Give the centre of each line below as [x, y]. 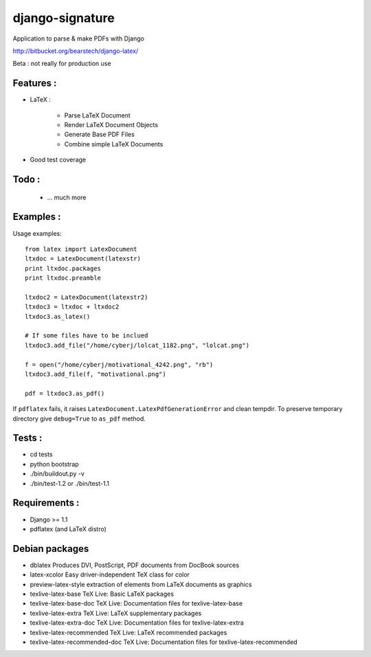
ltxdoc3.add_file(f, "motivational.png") [95, 374]
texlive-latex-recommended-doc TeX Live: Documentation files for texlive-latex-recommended [164, 642]
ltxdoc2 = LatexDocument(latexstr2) [87, 297]
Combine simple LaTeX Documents [114, 144]
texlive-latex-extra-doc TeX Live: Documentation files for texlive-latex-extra [137, 623]
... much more [67, 197]
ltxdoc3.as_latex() [58, 316]
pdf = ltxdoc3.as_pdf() [65, 393]
